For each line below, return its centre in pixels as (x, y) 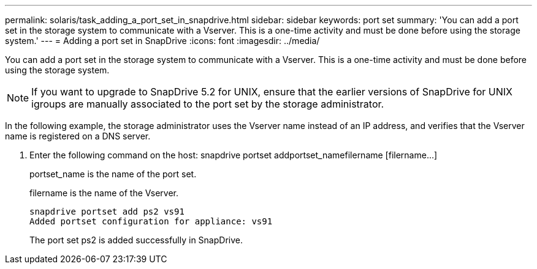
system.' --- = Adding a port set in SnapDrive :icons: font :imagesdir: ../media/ (162, 41)
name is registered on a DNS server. (78, 136)
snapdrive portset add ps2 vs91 (107, 212)
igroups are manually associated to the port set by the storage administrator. (208, 104)
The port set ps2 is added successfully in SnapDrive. (136, 240)
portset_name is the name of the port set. (113, 174)
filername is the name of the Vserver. (104, 193)
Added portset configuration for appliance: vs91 (151, 221)
